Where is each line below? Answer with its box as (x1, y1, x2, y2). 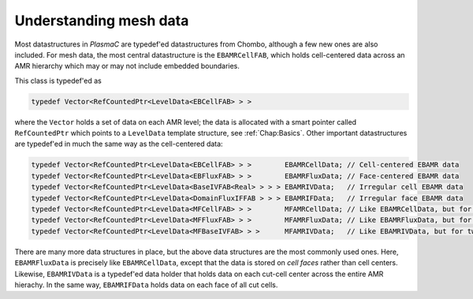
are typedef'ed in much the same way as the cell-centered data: (14, 139, 224, 149)
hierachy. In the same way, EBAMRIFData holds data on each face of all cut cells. (14, 280, 278, 290)
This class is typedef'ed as (14, 76, 102, 85)
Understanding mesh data (14, 12, 189, 29)
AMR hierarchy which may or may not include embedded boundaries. (14, 62, 240, 71)
